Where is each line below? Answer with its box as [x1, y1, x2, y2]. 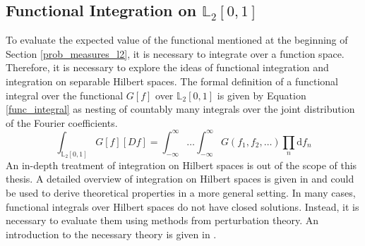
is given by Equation [217, 87, 306, 102]
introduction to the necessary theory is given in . [6, 226, 217, 241]
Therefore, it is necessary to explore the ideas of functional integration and [6, 60, 329, 75]
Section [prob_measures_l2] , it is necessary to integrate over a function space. [6, 46, 345, 61]
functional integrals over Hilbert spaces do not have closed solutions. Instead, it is [6, 199, 359, 214]
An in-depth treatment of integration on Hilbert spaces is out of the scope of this [6, 157, 357, 172]
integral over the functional [6, 87, 124, 102]
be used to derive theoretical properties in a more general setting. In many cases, [6, 185, 356, 199]
